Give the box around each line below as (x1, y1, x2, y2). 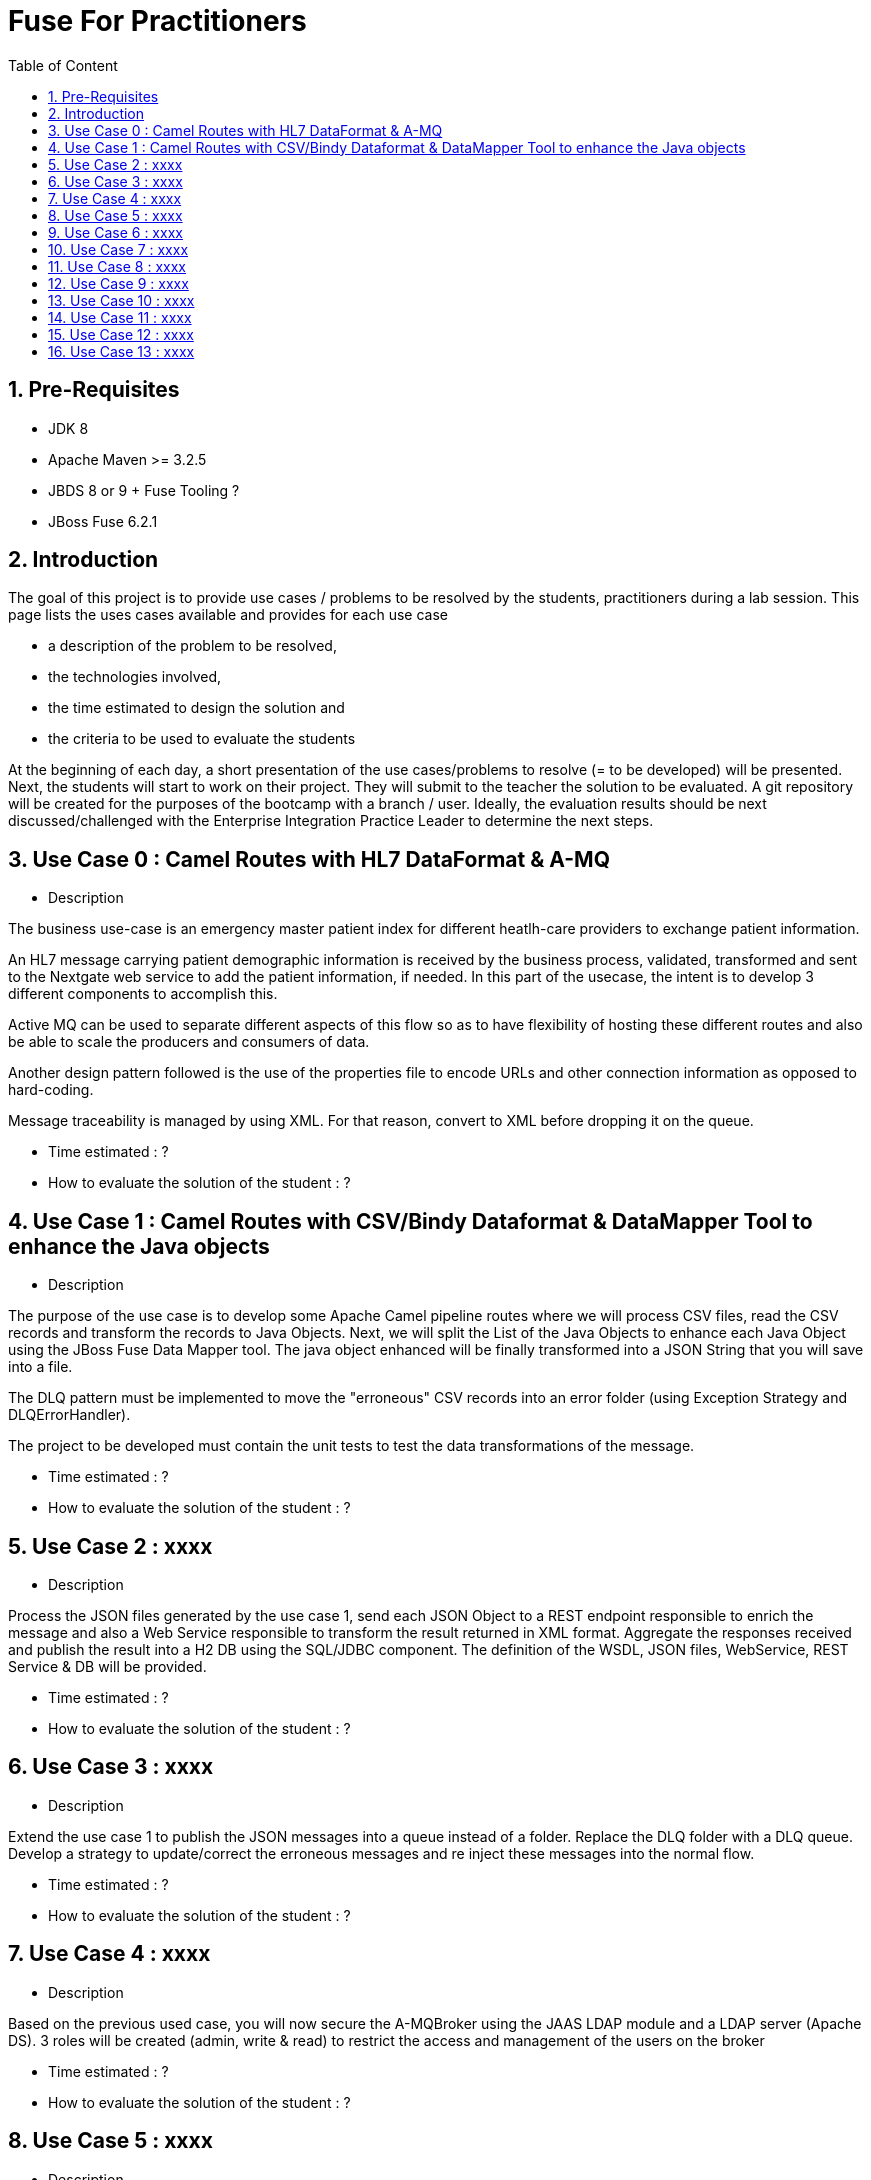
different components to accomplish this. (8, 985, 278, 1003)
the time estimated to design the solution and (48, 699, 345, 717)
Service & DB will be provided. (8, 1657, 207, 1675)
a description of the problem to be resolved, (48, 637, 337, 655)
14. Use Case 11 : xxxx (48, 308, 192, 326)
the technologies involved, (48, 668, 222, 686)
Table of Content (8, 56, 118, 74)
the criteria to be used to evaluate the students (48, 730, 356, 748)
